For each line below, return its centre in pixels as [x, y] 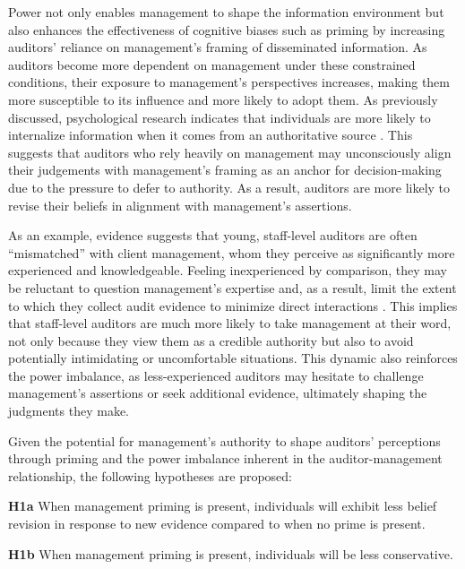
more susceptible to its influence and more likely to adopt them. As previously [223, 99]
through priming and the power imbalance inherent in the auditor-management [225, 458]
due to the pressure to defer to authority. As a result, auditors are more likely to [229, 187]
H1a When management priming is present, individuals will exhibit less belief [223, 506]
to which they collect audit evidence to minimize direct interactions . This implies [233, 305]
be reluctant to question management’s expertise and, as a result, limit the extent [232, 287]
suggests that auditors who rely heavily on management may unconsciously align [230, 152]
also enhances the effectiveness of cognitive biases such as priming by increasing [227, 29]
